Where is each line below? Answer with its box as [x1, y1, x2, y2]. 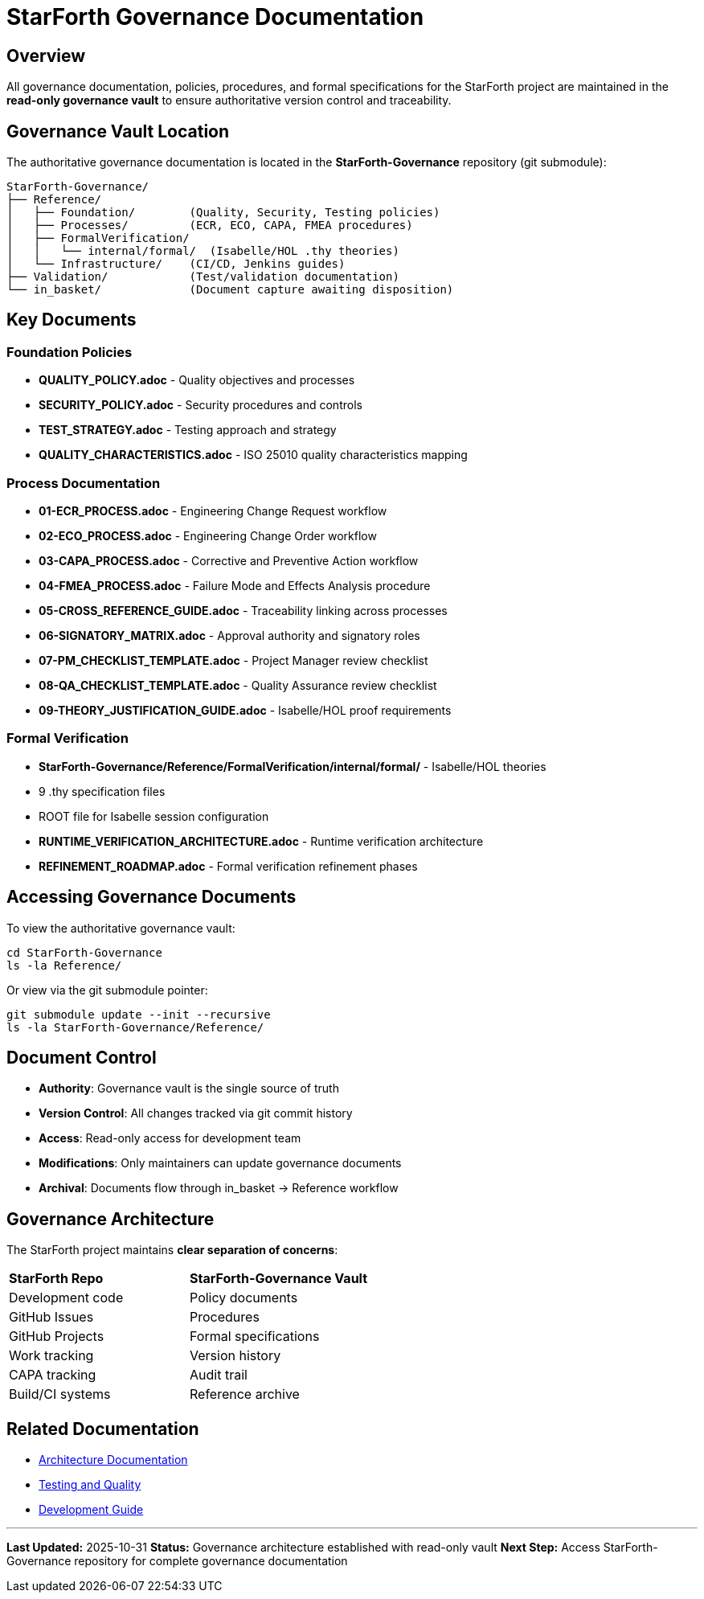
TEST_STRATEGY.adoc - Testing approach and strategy [39, 423, 337, 437]
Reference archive [190, 1386, 300, 1403]
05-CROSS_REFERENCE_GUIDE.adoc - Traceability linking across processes [39, 603, 448, 617]
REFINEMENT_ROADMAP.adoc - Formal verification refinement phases [39, 859, 418, 873]
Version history [190, 1347, 281, 1364]
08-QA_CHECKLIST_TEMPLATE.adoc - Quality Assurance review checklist [39, 678, 437, 692]
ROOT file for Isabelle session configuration [39, 809, 269, 823]
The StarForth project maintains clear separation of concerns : [6, 1243, 338, 1257]
